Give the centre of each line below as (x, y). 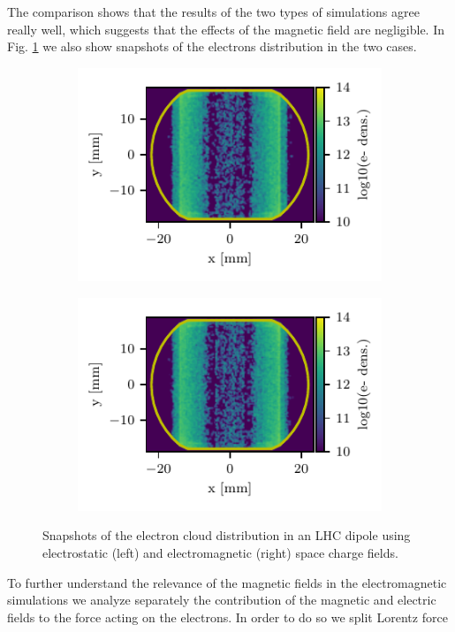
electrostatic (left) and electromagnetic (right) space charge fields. (220, 553)
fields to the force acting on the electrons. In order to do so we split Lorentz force (227, 617)
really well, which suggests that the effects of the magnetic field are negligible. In (226, 29)
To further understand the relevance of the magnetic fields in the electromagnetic (227, 582)
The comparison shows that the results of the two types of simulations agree (213, 11)
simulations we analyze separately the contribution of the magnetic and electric (222, 600)
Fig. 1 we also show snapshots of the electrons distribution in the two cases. (212, 46)
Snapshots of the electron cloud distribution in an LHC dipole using (227, 535)
